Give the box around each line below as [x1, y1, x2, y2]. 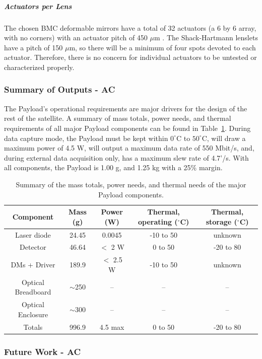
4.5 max [99, 321, 124, 332]
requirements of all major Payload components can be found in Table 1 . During [4, 122, 251, 133]
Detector [20, 242, 46, 252]
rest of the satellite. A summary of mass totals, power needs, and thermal [4, 113, 231, 123]
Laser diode [15, 229, 51, 240]
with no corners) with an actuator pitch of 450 [4, 32, 148, 43]
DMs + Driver [11, 259, 55, 270]
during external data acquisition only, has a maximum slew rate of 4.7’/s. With [4, 152, 249, 163]
